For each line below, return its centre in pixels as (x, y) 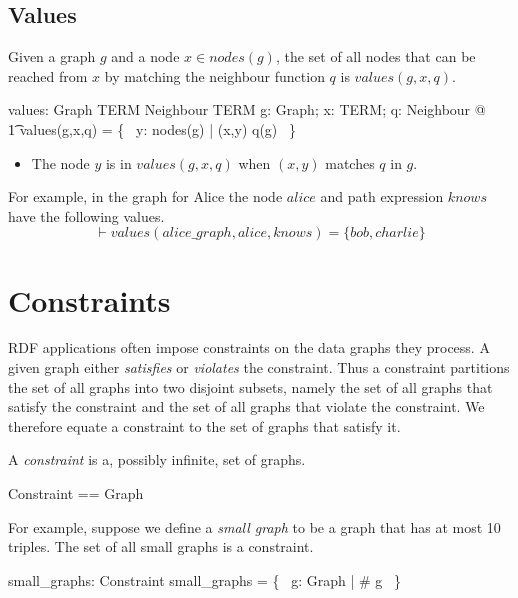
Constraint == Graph (76, 493)
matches (350, 162)
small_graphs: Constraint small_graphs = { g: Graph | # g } (205, 579)
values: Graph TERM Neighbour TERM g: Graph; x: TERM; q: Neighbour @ (247, 109)
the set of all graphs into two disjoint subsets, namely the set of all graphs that (250, 386)
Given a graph (52, 56)
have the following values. (86, 215)
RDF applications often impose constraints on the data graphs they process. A (249, 347)
